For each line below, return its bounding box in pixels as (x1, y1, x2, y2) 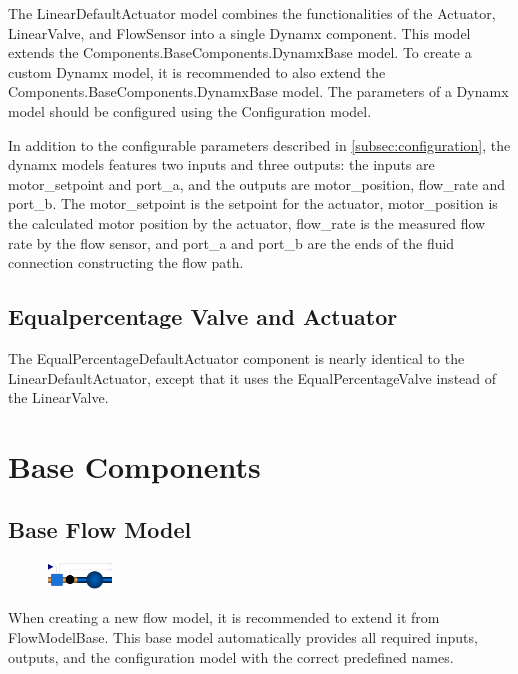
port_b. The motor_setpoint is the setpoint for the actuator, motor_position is (8, 193, 498, 214)
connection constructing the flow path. (8, 252, 244, 273)
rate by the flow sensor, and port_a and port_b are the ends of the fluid (8, 232, 455, 253)
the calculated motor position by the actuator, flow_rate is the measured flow (8, 212, 486, 233)
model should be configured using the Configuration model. (8, 100, 372, 121)
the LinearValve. (8, 387, 109, 408)
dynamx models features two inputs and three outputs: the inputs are (8, 154, 435, 175)
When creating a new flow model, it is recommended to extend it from (8, 607, 440, 628)
